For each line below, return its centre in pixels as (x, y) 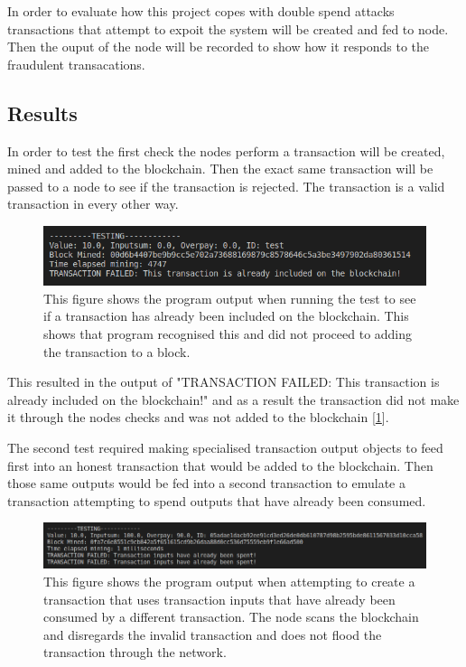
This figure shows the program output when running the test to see (230, 298)
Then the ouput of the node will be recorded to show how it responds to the (219, 47)
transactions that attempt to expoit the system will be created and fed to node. (228, 28)
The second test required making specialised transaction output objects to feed (225, 447)
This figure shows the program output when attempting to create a (229, 581)
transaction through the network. (135, 652)
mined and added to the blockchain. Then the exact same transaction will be (220, 169)
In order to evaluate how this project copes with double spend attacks (201, 11)
